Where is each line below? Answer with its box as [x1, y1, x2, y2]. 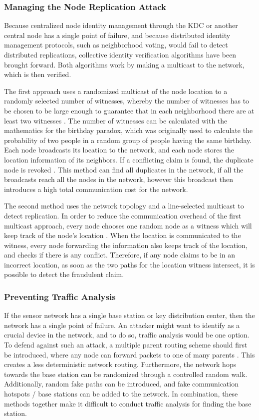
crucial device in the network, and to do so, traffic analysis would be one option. [4, 329, 250, 340]
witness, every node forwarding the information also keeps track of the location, [4, 239, 248, 250]
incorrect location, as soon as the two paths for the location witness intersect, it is [4, 259, 255, 269]
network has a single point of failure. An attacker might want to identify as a [4, 319, 240, 330]
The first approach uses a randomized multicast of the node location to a [4, 85, 228, 96]
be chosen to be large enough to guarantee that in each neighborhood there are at [4, 105, 255, 115]
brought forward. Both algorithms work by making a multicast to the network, [4, 59, 245, 69]
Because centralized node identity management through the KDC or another [4, 20, 238, 30]
